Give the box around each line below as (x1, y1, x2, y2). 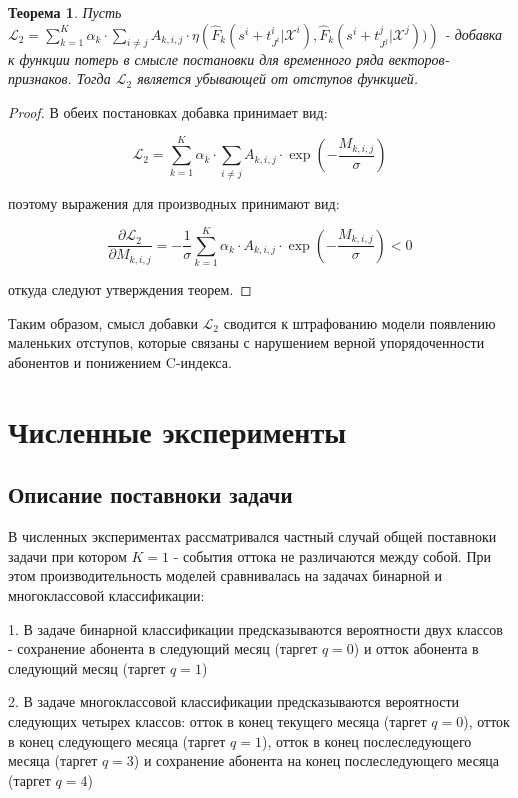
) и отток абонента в (353, 638, 479, 659)
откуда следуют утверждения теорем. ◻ (8, 279, 252, 300)
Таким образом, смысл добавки (8, 312, 198, 333)
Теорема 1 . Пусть (8, 2, 122, 22)
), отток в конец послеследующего (261, 730, 472, 751)
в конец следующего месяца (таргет (8, 730, 226, 751)
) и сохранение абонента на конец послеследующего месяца (133, 750, 500, 771)
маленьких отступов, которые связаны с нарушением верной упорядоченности (8, 332, 485, 353)
